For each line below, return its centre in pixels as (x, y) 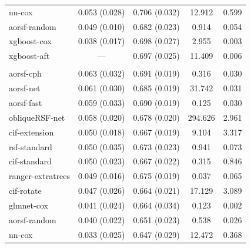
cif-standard (30, 161)
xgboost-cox (30, 41)
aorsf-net (25, 88)
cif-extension (31, 132)
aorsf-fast (26, 103)
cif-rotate (25, 191)
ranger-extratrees (40, 176)
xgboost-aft (29, 56)
